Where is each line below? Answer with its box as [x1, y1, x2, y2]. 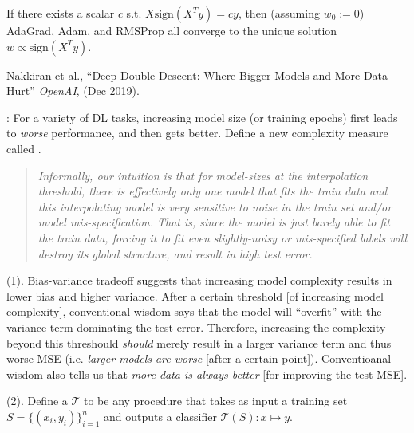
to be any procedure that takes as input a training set [84, 392, 348, 409]
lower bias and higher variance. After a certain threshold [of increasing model [6, 287, 384, 304]
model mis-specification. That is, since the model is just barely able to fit [37, 214, 390, 230]
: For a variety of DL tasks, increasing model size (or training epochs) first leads [6, 108, 398, 125]
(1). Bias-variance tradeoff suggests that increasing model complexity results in [6, 272, 392, 289]
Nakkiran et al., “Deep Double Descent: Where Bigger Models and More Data [6, 66, 388, 83]
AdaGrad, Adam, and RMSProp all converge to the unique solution [6, 22, 337, 38]
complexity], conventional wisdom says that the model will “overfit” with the [6, 303, 382, 320]
